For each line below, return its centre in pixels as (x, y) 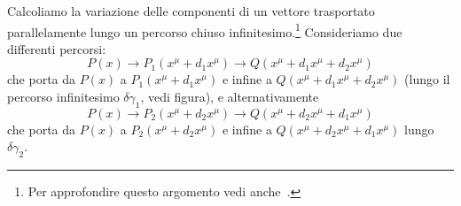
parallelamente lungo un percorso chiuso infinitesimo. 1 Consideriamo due (205, 30)
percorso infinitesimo (63, 97)
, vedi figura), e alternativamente (230, 97)
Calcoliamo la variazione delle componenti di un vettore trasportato (191, 11)
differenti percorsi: (57, 48)
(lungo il (427, 79)
